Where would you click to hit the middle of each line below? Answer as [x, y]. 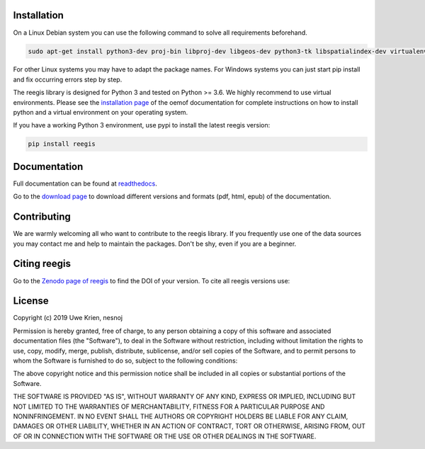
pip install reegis [62, 144]
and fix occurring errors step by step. [68, 79]
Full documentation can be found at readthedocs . [85, 183]
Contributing [42, 217]
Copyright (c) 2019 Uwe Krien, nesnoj [68, 318]
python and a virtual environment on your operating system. [101, 113]
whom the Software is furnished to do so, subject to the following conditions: [125, 360]
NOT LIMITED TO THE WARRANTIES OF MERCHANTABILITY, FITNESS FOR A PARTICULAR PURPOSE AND [169, 407]
